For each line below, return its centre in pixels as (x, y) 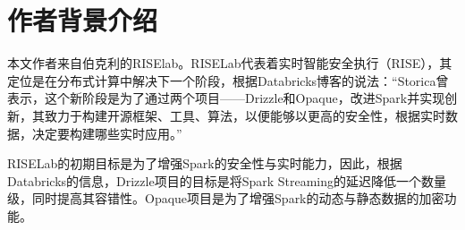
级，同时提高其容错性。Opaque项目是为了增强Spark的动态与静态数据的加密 (226, 198)
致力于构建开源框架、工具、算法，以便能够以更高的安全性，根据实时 (245, 115)
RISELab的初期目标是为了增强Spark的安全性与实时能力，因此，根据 (205, 163)
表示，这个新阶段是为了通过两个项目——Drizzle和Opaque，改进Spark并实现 (226, 98)
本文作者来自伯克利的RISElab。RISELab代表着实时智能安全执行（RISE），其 (230, 63)
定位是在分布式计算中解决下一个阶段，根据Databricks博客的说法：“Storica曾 (228, 80)
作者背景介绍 (83, 20)
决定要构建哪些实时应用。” (107, 133)
